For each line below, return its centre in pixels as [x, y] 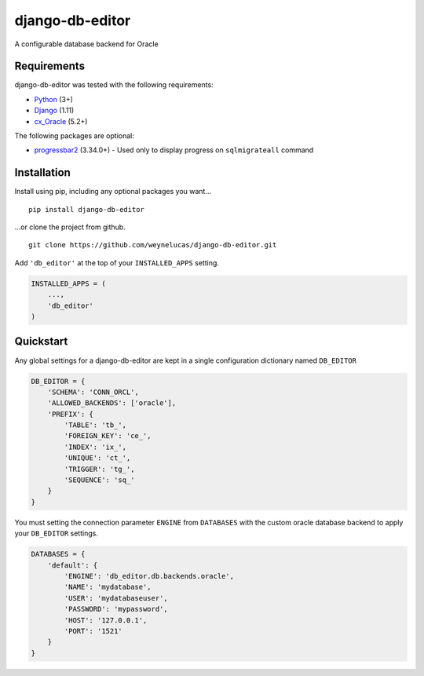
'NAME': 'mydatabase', [108, 587]
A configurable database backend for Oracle [86, 44]
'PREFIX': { [71, 414]
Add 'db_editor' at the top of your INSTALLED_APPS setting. [117, 262]
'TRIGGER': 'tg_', [99, 469]
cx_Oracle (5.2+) [61, 121]
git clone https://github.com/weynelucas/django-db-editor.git [153, 245]
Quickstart [41, 342]
